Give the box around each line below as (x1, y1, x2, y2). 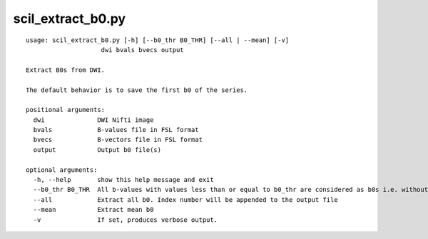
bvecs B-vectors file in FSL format (33, 136, 203, 144)
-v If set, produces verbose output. (33, 215, 218, 224)
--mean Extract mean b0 (33, 205, 154, 214)
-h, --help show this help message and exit (33, 176, 214, 184)
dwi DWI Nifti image (33, 116, 154, 124)
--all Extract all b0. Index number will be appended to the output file (33, 195, 338, 203)
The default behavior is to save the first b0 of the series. (26, 86, 248, 94)
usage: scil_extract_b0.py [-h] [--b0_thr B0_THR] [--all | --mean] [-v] (26, 36, 290, 44)
